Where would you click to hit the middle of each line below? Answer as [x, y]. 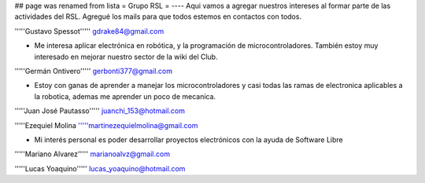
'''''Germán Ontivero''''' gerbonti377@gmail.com [94, 71]
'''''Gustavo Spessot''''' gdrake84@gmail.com [89, 31]
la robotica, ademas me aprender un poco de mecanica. [125, 96]
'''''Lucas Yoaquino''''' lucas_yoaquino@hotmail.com [100, 168]
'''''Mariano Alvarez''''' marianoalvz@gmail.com [92, 154]
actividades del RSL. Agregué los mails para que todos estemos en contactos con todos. [158, 16]
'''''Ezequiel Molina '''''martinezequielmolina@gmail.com [106, 125]
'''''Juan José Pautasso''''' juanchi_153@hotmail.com [100, 111]
